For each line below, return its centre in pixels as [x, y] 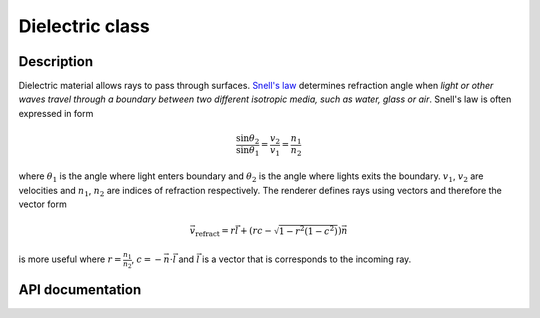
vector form [42, 204]
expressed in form [56, 113]
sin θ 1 [247, 151]
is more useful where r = [70, 259]
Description [56, 61]
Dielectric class [84, 26]
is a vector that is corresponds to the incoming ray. [306, 259]
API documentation [80, 290]
